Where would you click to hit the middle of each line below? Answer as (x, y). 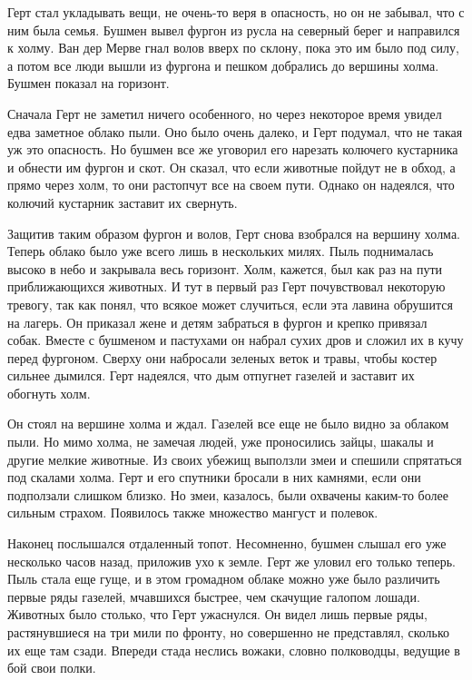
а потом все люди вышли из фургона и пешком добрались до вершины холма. (223, 65)
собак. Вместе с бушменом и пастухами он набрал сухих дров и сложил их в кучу (236, 340)
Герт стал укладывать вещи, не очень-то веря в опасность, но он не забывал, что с (236, 12)
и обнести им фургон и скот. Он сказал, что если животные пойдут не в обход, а (231, 167)
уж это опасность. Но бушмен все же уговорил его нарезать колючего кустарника (233, 149)
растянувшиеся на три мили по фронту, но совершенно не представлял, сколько (229, 632)
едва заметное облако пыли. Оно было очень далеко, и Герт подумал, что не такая (235, 131)
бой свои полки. (52, 668)
